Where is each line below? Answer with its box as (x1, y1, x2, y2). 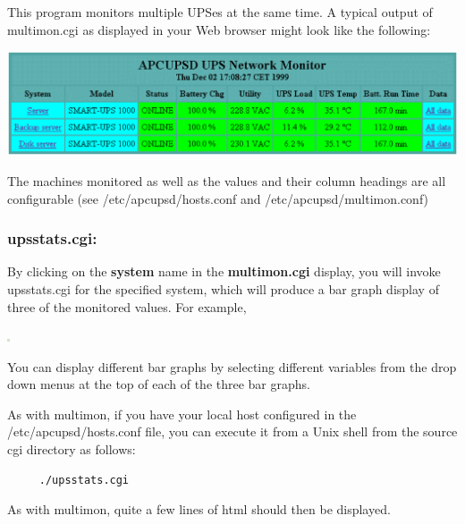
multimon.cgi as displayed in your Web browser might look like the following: (7, 20, 431, 38)
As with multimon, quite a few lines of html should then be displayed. (7, 500, 391, 519)
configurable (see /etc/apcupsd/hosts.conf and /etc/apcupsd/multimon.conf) (7, 189, 429, 207)
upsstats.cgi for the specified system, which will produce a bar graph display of (7, 279, 439, 298)
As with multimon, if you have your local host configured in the (7, 404, 357, 423)
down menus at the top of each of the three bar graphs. (7, 375, 310, 393)
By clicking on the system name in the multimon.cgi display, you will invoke (7, 262, 441, 281)
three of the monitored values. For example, (7, 297, 247, 316)
